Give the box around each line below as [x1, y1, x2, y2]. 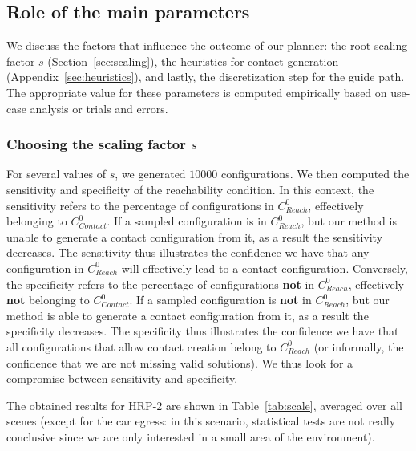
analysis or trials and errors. [30, 100, 168, 116]
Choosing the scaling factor [6, 134, 187, 154]
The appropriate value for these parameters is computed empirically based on [6, 83, 387, 100]
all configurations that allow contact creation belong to [6, 338, 277, 355]
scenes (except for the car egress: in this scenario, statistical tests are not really [6, 412, 396, 429]
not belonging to [6, 291, 90, 308]
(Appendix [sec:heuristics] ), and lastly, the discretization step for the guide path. [6, 68, 405, 85]
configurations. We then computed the [220, 165, 410, 182]
